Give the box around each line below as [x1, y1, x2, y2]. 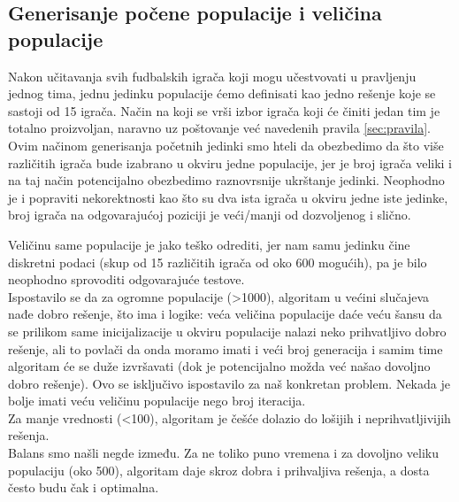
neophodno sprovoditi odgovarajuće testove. [8, 270, 245, 289]
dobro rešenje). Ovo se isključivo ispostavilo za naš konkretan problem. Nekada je [8, 374, 450, 392]
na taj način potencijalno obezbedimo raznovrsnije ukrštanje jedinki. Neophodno [8, 171, 445, 189]
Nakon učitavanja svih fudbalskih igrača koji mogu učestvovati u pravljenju [8, 66, 417, 85]
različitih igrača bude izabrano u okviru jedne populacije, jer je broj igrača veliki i [8, 153, 453, 172]
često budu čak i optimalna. [8, 478, 159, 497]
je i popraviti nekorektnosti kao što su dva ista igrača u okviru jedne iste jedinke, [8, 188, 448, 206]
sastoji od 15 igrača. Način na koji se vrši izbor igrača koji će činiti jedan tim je [8, 101, 440, 120]
